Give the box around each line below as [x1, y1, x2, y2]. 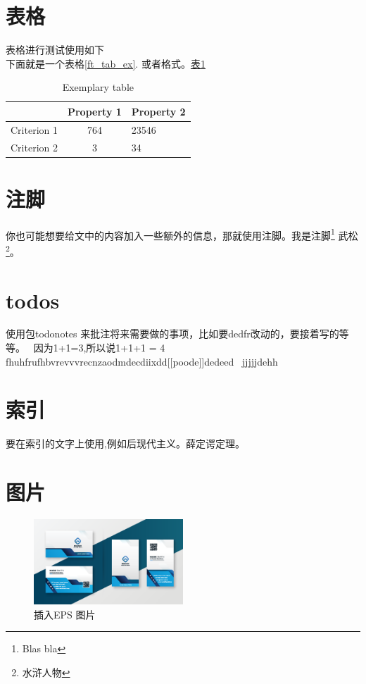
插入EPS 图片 [34, 607, 96, 621]
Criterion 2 [11, 139, 58, 154]
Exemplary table [62, 80, 134, 94]
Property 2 [131, 104, 186, 118]
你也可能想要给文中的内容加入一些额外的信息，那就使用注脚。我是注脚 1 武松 [6, 225, 358, 242]
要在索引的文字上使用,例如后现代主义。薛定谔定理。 [6, 436, 245, 451]
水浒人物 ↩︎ [22, 664, 70, 679]
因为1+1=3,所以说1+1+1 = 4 [33, 340, 165, 355]
